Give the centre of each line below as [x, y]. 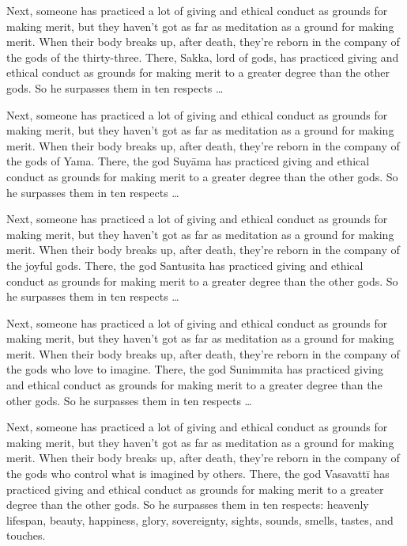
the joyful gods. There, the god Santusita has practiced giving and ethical [185, 265]
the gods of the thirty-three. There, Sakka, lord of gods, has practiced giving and [203, 57]
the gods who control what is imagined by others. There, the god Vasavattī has [198, 474]
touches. [26, 535]
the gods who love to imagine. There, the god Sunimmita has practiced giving [195, 369]
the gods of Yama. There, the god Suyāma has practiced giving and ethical [188, 161]
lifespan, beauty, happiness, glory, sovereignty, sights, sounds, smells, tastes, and [200, 519]
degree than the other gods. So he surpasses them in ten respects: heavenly [188, 504]
